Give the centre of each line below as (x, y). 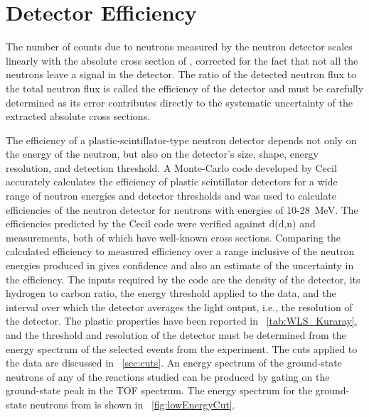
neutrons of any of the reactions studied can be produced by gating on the (168, 376)
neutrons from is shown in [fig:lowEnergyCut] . (133, 404)
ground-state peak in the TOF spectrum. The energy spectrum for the (159, 390)
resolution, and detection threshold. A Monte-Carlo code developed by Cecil (171, 167)
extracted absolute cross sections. (78, 116)
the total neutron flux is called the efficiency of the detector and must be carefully (185, 88)
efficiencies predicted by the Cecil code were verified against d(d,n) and (161, 223)
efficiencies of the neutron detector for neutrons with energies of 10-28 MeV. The (182, 209)
